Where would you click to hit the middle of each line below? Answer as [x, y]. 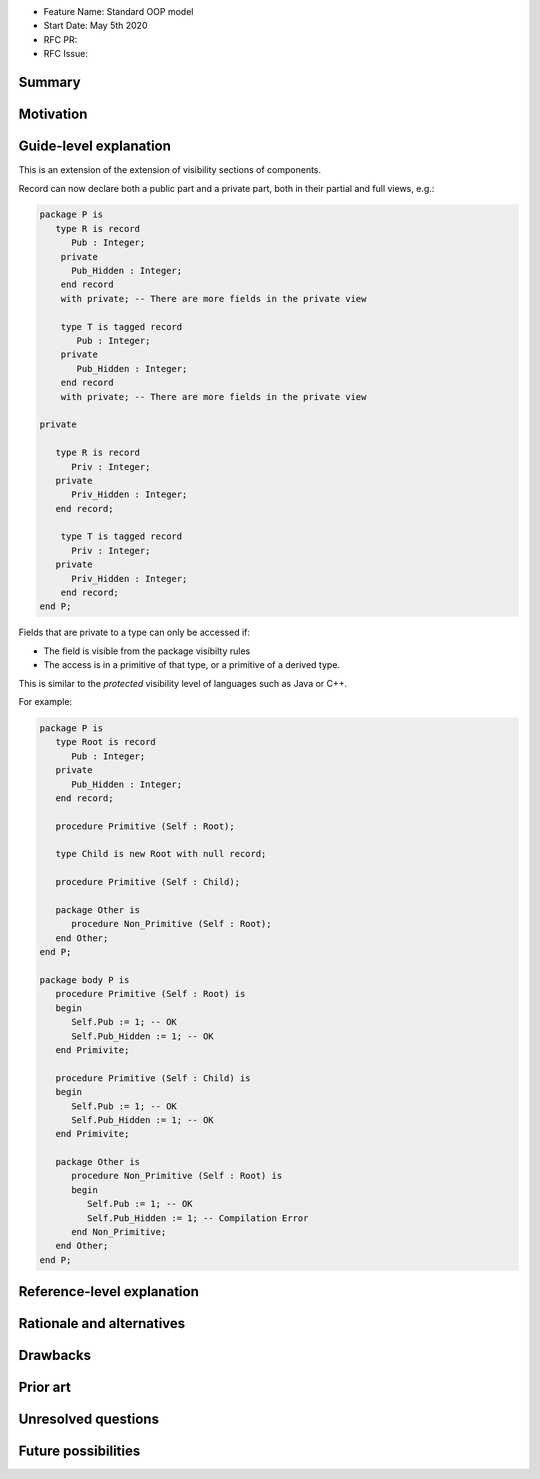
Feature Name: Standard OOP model [118, 11]
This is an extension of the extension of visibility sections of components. [170, 170]
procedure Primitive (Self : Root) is [150, 994]
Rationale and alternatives [102, 1323]
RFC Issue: [66, 54]
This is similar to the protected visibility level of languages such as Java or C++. [183, 683]
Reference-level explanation [108, 1291]
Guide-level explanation [95, 146]
